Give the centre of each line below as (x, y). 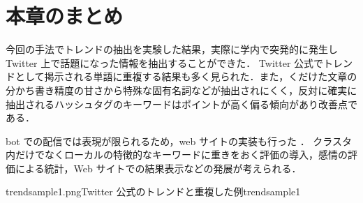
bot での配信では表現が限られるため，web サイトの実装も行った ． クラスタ (179, 141)
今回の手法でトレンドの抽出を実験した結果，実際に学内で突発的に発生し (172, 49)
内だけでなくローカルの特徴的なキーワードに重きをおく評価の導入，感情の (177, 155)
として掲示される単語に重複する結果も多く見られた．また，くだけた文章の (186, 76)
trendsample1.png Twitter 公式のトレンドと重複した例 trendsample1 (153, 191)
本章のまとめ (65, 16)
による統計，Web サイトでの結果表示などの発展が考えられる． (158, 168)
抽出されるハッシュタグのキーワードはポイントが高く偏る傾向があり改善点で (181, 104)
